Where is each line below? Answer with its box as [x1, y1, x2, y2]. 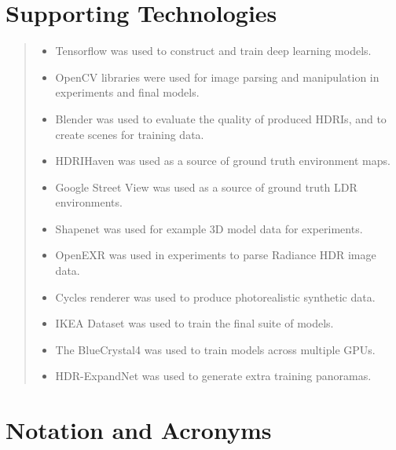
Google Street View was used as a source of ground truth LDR [55, 178, 357, 195]
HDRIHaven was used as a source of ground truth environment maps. [55, 152, 390, 169]
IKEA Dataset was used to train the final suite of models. [55, 315, 334, 331]
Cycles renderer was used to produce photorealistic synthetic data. [55, 288, 376, 305]
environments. [55, 194, 123, 210]
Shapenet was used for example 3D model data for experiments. [55, 220, 363, 236]
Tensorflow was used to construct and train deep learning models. [55, 42, 372, 59]
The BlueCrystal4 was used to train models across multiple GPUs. [55, 341, 376, 357]
